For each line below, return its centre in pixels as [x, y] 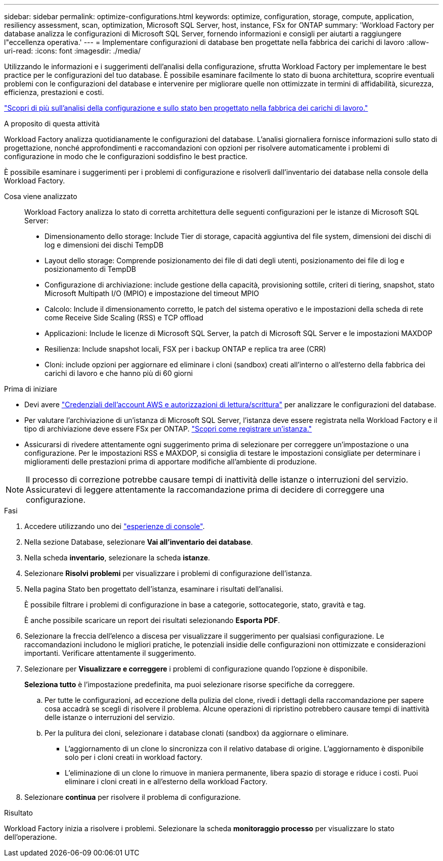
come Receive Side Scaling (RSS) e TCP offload [124, 318]
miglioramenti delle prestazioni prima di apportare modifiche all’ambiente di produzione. [171, 462]
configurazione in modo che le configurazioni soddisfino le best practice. [126, 156]
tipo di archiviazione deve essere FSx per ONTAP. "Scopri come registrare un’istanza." [168, 429]
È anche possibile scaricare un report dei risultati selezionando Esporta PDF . [152, 620]
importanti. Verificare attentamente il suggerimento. [110, 653]
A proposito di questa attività [52, 124]
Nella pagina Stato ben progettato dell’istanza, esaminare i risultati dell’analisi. [154, 589]
